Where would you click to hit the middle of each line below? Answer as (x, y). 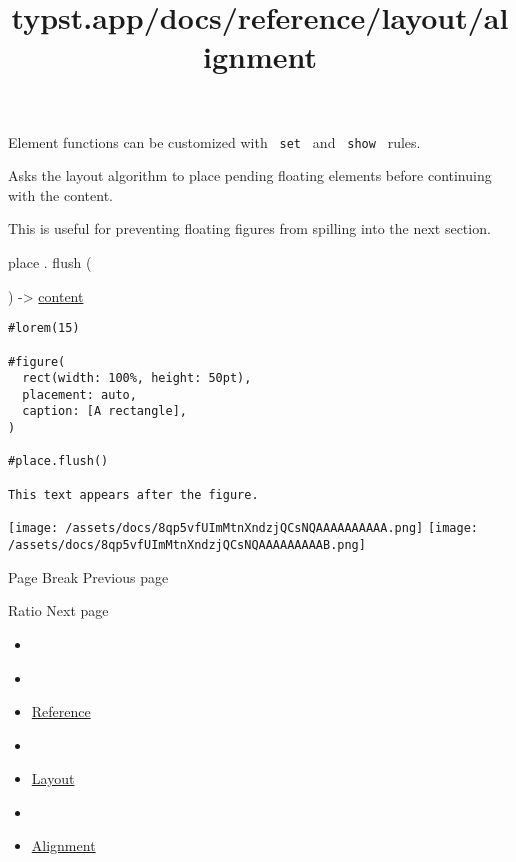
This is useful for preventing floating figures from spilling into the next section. (249, 228)
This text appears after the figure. (133, 494)
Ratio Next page (58, 610)
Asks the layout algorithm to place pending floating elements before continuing (250, 175)
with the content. (60, 194)
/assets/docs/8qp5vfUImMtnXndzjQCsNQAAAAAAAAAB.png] (187, 545)
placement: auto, (79, 394)
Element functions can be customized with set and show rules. (214, 141)
